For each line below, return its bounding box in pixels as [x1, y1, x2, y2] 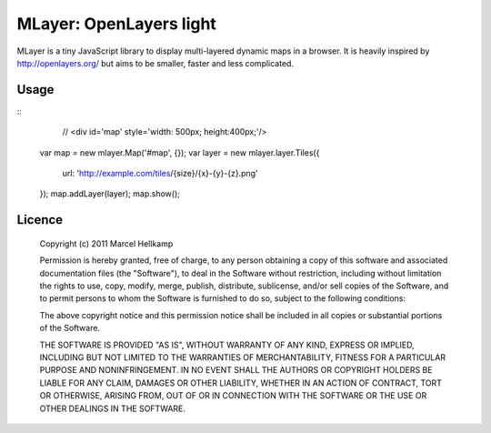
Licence [16, 212, 64, 227]
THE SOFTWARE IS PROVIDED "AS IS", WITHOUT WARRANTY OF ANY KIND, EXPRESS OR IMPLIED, [39, 339, 416, 350]
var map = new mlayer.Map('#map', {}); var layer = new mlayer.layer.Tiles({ [39, 146, 320, 158]
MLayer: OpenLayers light [16, 14, 217, 34]
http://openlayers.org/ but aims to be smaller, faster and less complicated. [16, 57, 295, 68]
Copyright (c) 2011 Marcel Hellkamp [39, 237, 174, 249]
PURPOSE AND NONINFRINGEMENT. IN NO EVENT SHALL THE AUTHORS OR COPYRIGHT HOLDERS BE [39, 365, 433, 376]
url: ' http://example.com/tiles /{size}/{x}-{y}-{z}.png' [62, 168, 258, 179]
